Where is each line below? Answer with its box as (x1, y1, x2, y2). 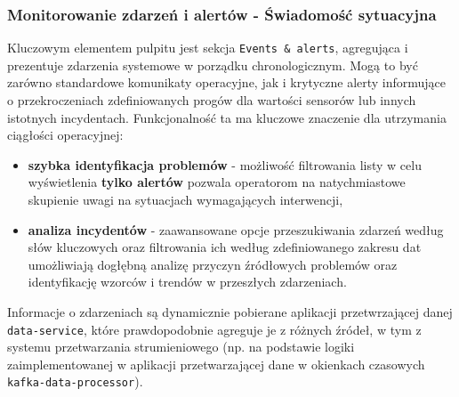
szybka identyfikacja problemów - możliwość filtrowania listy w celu (28, 155, 422, 174)
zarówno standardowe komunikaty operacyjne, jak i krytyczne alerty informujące (7, 73, 447, 92)
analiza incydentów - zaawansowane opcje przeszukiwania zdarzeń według (28, 220, 444, 239)
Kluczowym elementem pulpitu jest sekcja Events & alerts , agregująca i (7, 38, 408, 57)
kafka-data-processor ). (7, 372, 143, 391)
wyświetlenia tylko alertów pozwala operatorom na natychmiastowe (28, 173, 406, 191)
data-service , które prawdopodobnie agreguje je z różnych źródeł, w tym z (7, 320, 422, 338)
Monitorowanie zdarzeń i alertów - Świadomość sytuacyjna (7, 3, 437, 25)
